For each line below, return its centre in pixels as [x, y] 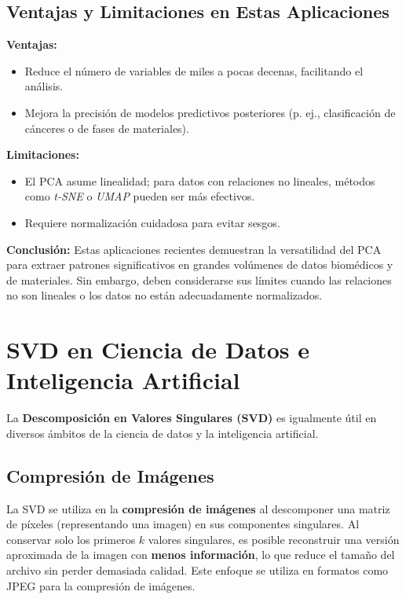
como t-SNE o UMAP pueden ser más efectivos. [140, 196]
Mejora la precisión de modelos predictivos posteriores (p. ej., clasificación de [210, 112]
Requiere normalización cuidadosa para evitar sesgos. [152, 222]
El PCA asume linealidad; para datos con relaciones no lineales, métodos [200, 180]
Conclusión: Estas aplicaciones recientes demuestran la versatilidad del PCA [194, 249]
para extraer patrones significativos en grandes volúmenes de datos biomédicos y [200, 265]
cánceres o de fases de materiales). [107, 128]
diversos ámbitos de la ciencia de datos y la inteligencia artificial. [163, 433]
